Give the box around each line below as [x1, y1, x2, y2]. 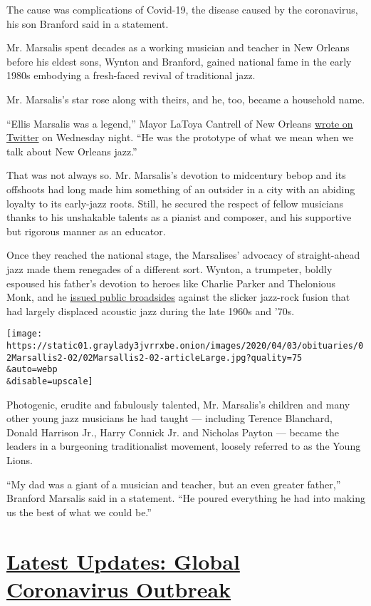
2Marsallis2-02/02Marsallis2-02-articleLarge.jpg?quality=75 [6, 352, 303, 363]
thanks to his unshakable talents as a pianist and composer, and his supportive [6, 210, 352, 225]
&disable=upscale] [6, 376, 93, 386]
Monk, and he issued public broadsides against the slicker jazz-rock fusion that [6, 289, 350, 304]
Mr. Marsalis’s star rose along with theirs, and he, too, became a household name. [6, 91, 365, 106]
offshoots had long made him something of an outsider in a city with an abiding [6, 181, 355, 196]
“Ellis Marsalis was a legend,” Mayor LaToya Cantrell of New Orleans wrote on [6, 115, 353, 130]
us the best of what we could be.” [6, 504, 152, 519]
